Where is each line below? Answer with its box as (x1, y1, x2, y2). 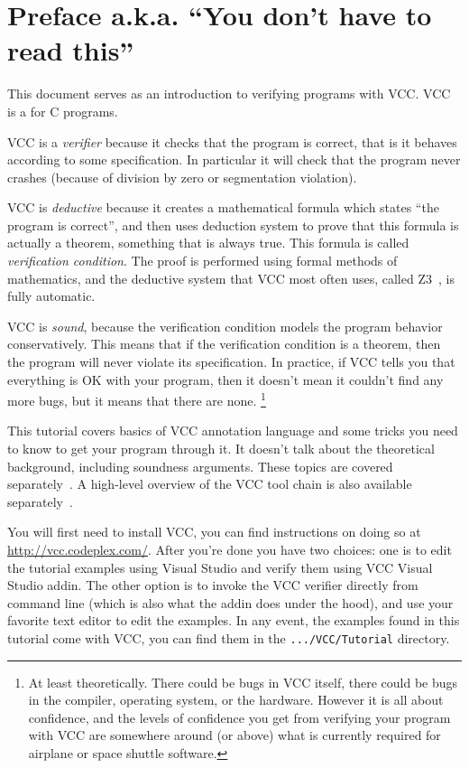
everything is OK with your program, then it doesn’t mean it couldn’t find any (7, 370, 444, 389)
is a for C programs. (7, 101, 118, 120)
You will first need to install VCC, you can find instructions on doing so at (7, 522, 421, 541)
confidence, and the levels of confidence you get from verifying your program (28, 707, 451, 726)
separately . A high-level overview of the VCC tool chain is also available (7, 474, 412, 493)
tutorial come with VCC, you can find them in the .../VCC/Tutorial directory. (7, 629, 450, 647)
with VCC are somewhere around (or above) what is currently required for (28, 726, 441, 745)
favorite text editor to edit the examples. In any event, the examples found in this (7, 611, 460, 630)
